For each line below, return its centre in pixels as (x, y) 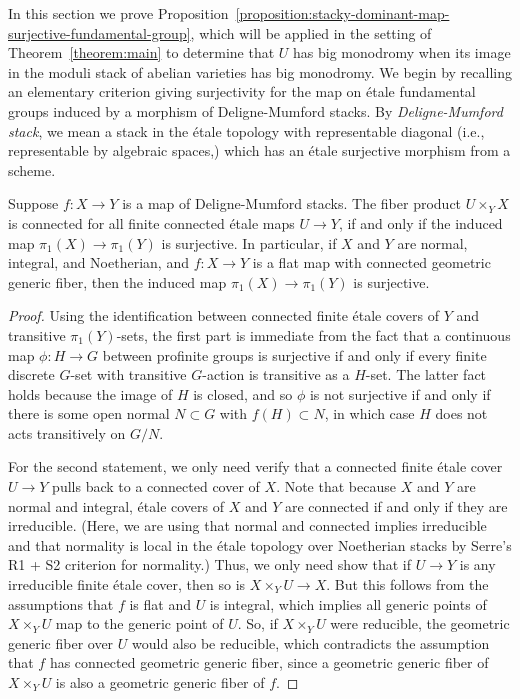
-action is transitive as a (276, 374)
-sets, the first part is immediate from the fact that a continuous (313, 334)
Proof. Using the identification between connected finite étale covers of (223, 315)
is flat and (160, 603)
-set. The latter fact (426, 374)
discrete (31, 374)
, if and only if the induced (420, 222)
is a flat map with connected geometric (371, 262)
